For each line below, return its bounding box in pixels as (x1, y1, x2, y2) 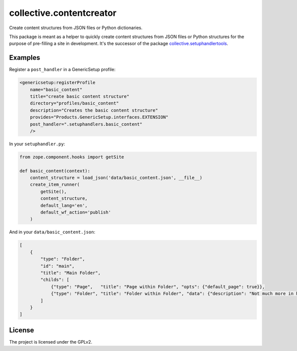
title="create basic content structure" (30, 94, 130, 99)
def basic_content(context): (19, 168, 91, 174)
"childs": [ (40, 277, 69, 283)
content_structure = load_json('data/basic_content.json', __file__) (30, 175, 202, 180)
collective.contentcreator (9, 7, 117, 18)
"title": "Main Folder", (40, 270, 101, 275)
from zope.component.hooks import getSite (19, 154, 124, 160)
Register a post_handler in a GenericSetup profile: (9, 67, 116, 73)
